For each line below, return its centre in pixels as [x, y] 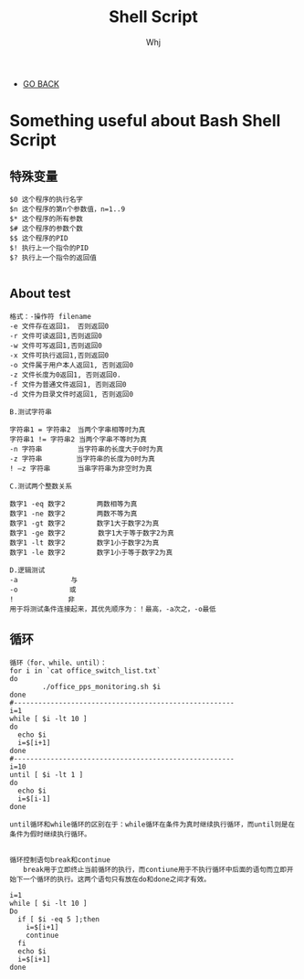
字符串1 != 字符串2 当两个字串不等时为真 [79, 439]
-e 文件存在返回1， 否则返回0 [59, 326]
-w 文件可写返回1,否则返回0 [56, 346]
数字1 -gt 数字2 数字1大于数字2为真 [84, 523]
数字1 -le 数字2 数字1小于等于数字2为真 [91, 552]
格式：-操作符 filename [50, 316]
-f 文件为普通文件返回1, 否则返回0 [68, 384]
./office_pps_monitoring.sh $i [102, 686]
